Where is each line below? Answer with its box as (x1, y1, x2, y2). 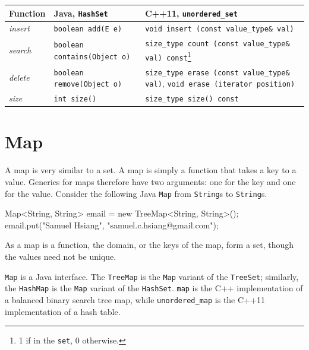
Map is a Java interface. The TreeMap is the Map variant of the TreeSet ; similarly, (5, 270, 299, 282)
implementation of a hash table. (5, 305, 121, 317)
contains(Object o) (53, 52, 131, 61)
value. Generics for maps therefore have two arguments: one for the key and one (5, 175, 296, 187)
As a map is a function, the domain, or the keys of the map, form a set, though (5, 238, 294, 251)
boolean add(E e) (53, 25, 122, 34)
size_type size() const (145, 95, 239, 104)
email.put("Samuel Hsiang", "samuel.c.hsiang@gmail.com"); (5, 218, 219, 231)
